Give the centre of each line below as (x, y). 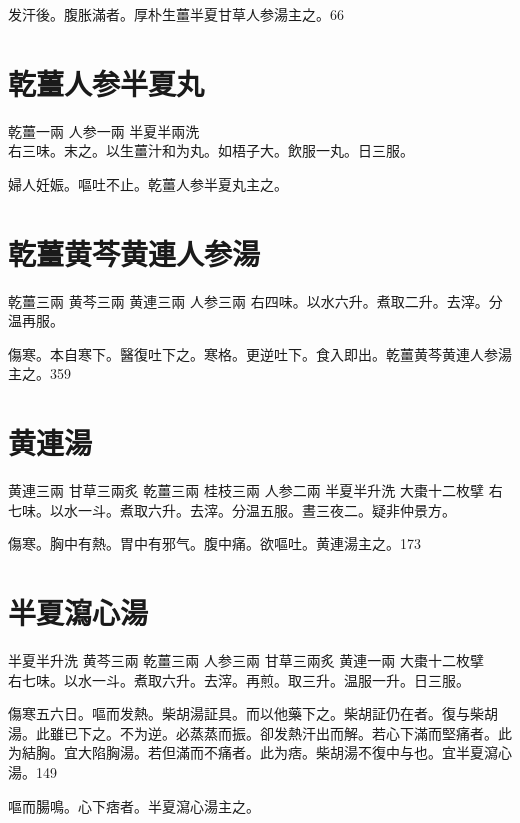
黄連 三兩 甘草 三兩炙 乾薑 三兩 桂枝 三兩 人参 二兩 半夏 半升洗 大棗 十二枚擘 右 (255, 490)
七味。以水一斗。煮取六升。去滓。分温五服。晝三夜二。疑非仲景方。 (232, 509)
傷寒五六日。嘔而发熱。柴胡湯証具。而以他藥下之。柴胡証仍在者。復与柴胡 (253, 713)
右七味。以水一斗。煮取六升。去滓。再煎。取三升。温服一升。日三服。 (239, 679)
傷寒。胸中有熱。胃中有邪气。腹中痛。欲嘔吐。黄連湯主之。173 (214, 543)
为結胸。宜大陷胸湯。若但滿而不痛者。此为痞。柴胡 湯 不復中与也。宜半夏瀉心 (260, 752)
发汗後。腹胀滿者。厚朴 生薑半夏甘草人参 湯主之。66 (176, 14)
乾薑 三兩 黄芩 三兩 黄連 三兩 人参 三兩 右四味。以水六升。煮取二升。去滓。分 (255, 300)
